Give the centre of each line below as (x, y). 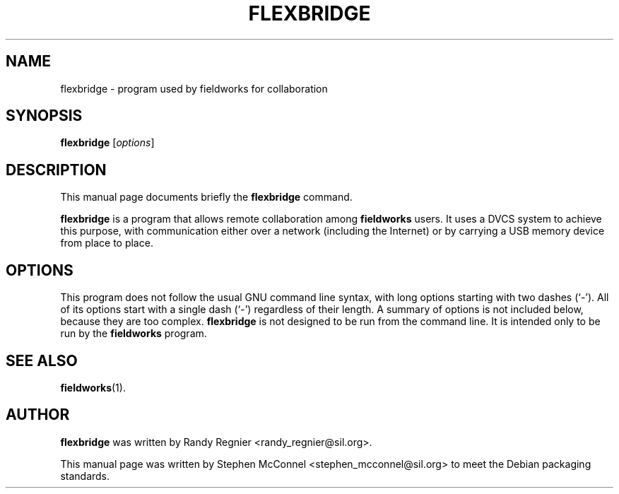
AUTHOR (38, 415)
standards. (85, 476)
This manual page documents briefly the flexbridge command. (206, 197)
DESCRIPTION (56, 170)
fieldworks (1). (93, 387)
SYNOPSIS (44, 116)
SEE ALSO (42, 360)
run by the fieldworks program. (134, 334)
